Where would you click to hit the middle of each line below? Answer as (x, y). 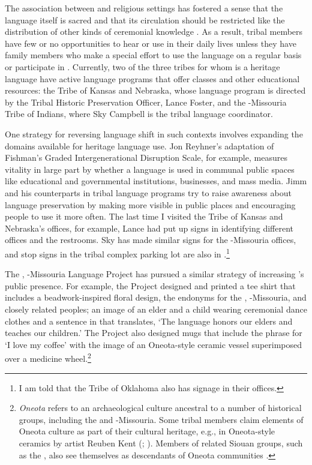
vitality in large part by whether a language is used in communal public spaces (150, 169)
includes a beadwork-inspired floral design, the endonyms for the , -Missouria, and (156, 297)
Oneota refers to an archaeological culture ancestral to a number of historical (160, 408)
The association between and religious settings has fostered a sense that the (144, 8)
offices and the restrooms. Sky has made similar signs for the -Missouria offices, (151, 240)
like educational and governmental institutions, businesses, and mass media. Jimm (156, 181)
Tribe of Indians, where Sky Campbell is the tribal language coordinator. (139, 114)
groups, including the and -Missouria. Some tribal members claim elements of (161, 419)
